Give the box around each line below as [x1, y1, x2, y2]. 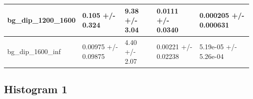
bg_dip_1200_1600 [7, 15, 76, 25]
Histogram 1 [4, 82, 68, 97]
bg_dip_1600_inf [7, 46, 61, 57]
